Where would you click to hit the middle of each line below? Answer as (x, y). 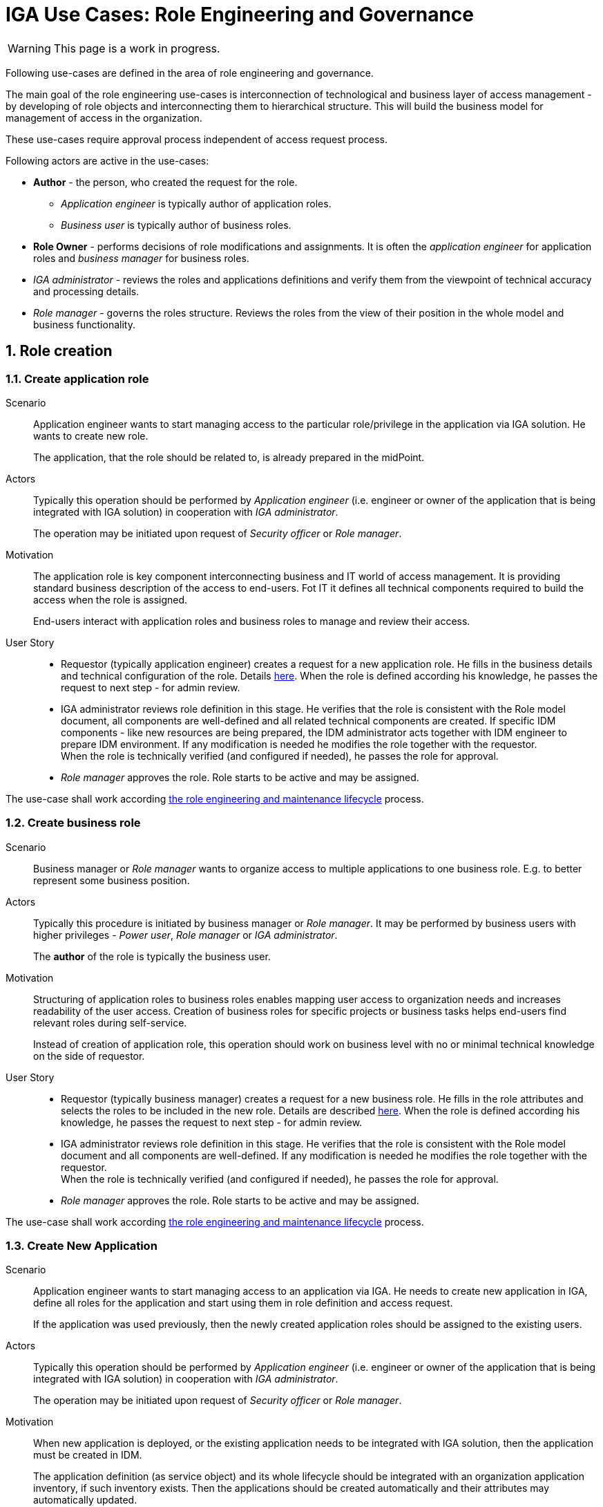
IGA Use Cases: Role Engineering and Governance (240, 15)
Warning (29, 48)
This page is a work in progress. (137, 48)
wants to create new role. (91, 436)
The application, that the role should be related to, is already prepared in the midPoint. (229, 457)
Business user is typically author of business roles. (176, 225)
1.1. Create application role (77, 378)
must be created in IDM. (88, 1455)
